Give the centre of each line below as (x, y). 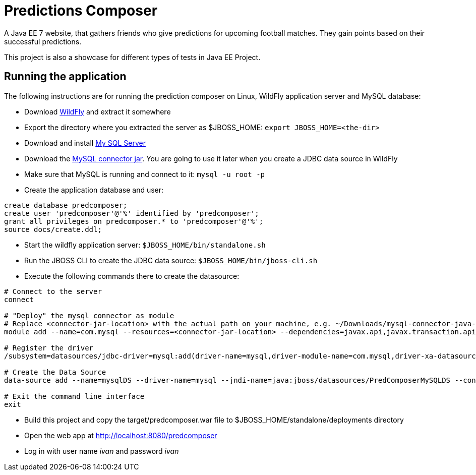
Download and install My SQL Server (85, 143)
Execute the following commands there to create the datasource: (132, 276)
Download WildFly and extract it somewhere (98, 111)
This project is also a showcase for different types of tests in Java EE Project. (132, 57)
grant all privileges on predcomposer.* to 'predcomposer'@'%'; (134, 221)
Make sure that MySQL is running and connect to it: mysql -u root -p (144, 174)
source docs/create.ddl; (53, 229)
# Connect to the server (53, 291)
